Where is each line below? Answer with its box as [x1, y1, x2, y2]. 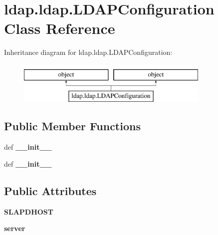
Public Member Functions [4, 118, 141, 134]
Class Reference [4, 18, 115, 38]
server [4, 223, 25, 234]
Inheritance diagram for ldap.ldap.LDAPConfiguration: [4, 47, 173, 57]
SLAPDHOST [4, 206, 53, 217]
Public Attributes [4, 183, 97, 198]
